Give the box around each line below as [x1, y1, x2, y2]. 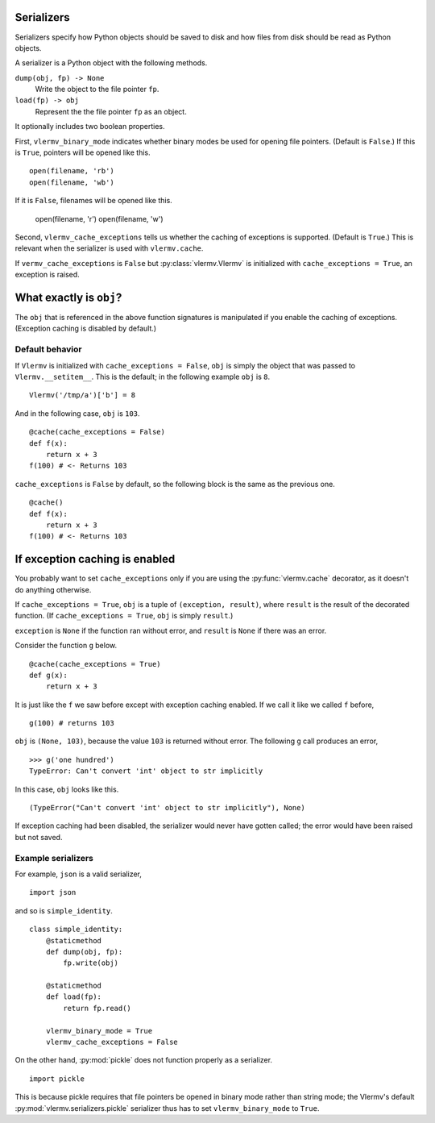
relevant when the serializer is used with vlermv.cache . [14, 243, 204, 253]
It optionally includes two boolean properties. [14, 122, 165, 131]
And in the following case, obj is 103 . [14, 408, 140, 418]
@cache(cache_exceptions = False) [29, 427, 165, 437]
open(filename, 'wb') [29, 177, 114, 187]
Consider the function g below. [14, 641, 117, 651]
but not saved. [14, 832, 63, 842]
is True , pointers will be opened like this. [14, 148, 151, 157]
